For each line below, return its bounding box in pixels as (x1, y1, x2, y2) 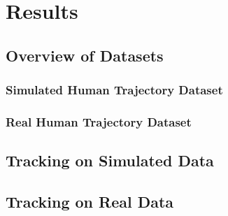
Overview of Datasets (6, 44, 164, 66)
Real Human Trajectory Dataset (6, 113, 192, 130)
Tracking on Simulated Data (6, 150, 214, 171)
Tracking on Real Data (6, 191, 174, 213)
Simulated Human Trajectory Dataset (6, 81, 223, 99)
